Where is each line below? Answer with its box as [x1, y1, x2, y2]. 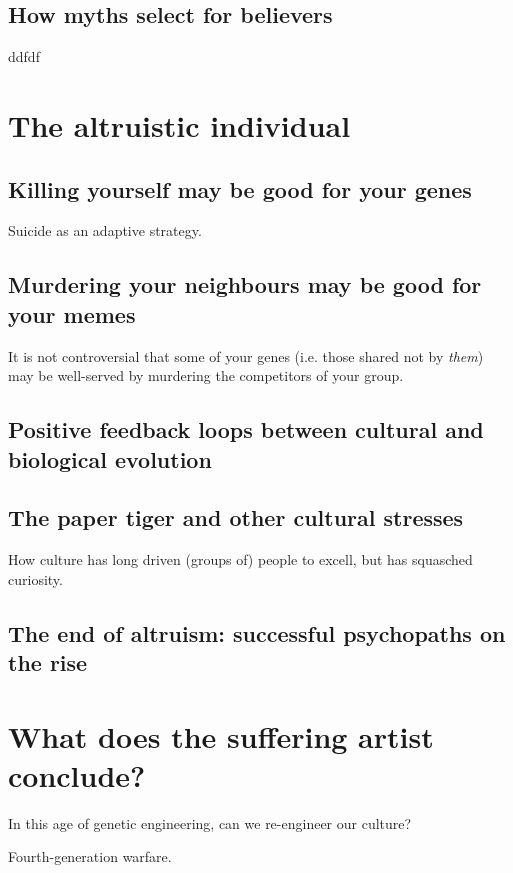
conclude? [8, 754, 146, 795]
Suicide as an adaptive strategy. [8, 220, 202, 241]
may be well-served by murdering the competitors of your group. [8, 365, 404, 386]
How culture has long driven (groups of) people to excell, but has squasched [8, 549, 473, 570]
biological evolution [8, 443, 212, 474]
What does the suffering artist [8, 715, 434, 756]
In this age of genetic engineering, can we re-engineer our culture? [8, 812, 412, 833]
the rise [8, 647, 88, 678]
